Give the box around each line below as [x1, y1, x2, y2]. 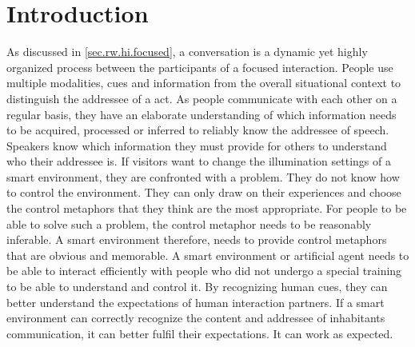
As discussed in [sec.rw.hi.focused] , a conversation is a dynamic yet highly [6, 43, 368, 60]
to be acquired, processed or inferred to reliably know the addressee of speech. [6, 122, 389, 138]
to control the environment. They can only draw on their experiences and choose [6, 184, 401, 201]
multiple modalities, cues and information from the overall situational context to [6, 74, 401, 91]
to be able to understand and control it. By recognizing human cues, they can [6, 278, 388, 295]
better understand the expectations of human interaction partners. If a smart [6, 293, 385, 310]
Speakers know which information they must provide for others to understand [6, 137, 387, 154]
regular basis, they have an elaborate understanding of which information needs [6, 106, 397, 122]
